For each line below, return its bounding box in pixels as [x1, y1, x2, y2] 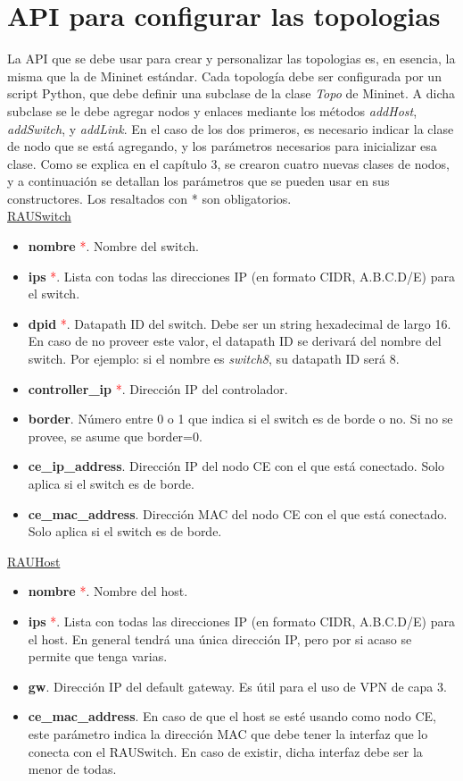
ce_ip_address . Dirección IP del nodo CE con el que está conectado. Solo [28, 457, 445, 475]
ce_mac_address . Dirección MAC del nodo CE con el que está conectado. [28, 504, 448, 523]
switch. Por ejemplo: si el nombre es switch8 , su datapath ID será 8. [28, 349, 400, 368]
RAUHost [7, 551, 61, 570]
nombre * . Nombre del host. [28, 582, 188, 600]
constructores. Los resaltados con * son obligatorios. [7, 189, 292, 207]
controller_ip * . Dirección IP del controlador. [28, 379, 288, 398]
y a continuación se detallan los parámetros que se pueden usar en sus [7, 172, 390, 190]
